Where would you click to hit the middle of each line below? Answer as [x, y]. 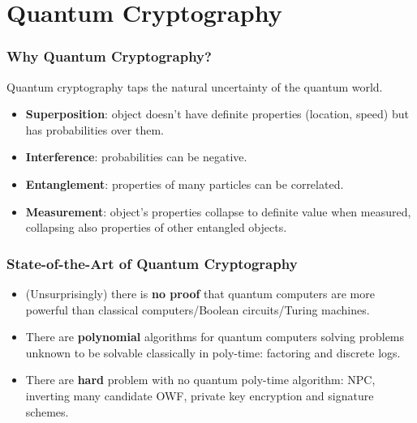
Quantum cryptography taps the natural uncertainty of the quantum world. [195, 86]
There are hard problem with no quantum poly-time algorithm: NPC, [200, 380]
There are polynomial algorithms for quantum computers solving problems [215, 337]
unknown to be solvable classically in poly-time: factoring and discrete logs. [213, 352]
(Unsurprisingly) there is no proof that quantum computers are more [200, 293]
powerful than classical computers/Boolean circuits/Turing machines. [198, 309]
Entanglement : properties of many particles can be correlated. [185, 184]
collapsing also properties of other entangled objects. [156, 227]
